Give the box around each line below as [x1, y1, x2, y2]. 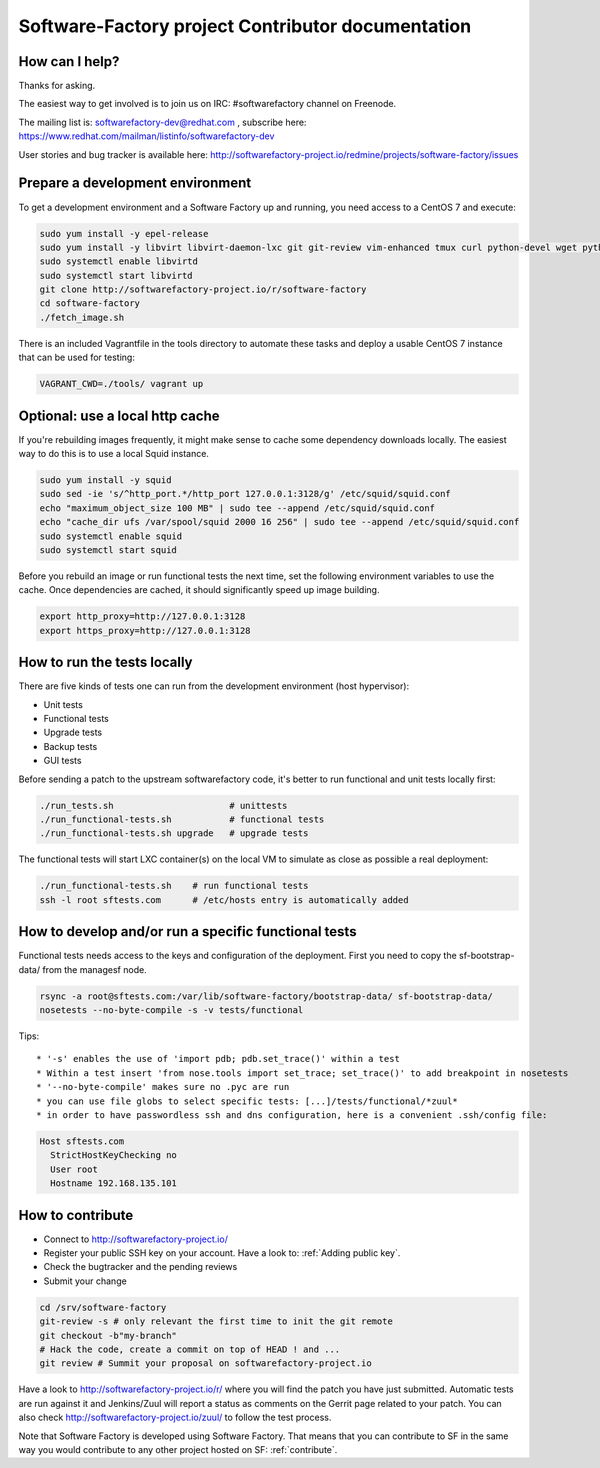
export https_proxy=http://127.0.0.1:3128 [39, 625, 251, 636]
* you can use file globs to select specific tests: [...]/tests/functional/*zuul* [36, 1095, 459, 1107]
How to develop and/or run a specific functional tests [18, 923, 357, 940]
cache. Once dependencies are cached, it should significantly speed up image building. [18, 584, 380, 596]
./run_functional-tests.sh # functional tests [39, 814, 325, 825]
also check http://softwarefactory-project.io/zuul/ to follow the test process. [18, 1411, 332, 1424]
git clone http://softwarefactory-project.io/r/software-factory [39, 284, 367, 295]
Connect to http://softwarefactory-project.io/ [43, 1233, 229, 1245]
